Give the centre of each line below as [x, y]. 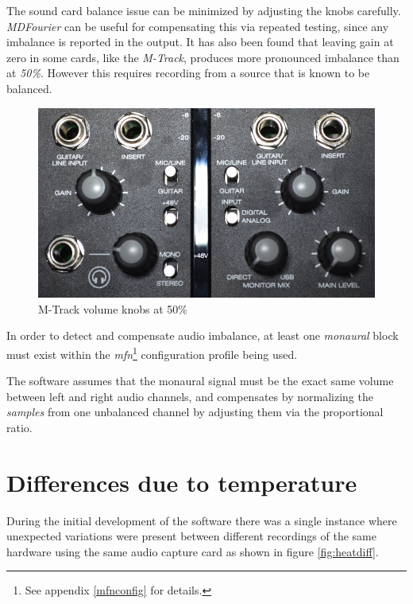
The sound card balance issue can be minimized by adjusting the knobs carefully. [204, 10]
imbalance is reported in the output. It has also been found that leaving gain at [200, 42]
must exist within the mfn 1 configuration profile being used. [152, 353]
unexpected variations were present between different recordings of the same [191, 536]
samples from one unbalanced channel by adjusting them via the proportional [195, 412]
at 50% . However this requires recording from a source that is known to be [188, 73]
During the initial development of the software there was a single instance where [202, 520]
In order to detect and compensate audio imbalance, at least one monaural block [203, 335]
